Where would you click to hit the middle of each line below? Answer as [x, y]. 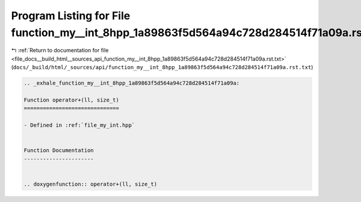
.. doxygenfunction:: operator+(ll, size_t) [91, 184]
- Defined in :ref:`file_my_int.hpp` [79, 125]
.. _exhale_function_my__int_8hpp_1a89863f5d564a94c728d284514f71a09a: [132, 83]
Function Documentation [59, 151]
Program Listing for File [71, 16]
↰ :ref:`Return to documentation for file [60, 50]
